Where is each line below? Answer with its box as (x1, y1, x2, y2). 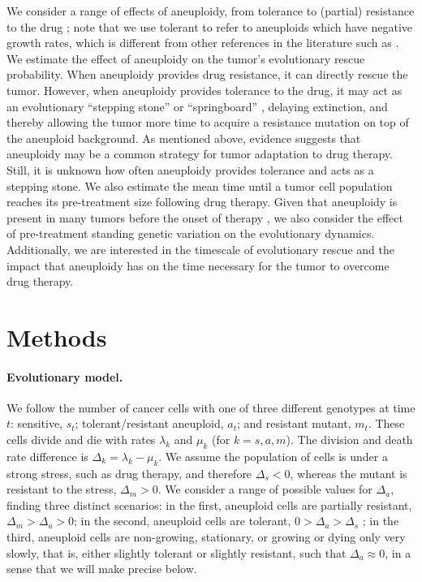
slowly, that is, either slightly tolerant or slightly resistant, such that (6, 544, 347, 561)
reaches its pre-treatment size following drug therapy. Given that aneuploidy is (6, 193, 398, 210)
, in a (385, 544, 411, 561)
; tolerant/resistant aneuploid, (75, 415, 224, 432)
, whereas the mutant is (290, 464, 407, 481)
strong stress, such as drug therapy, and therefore (6, 464, 252, 481)
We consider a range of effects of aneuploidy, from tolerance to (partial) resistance (6, 2, 415, 19)
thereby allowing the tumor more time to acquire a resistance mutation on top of (6, 114, 409, 131)
